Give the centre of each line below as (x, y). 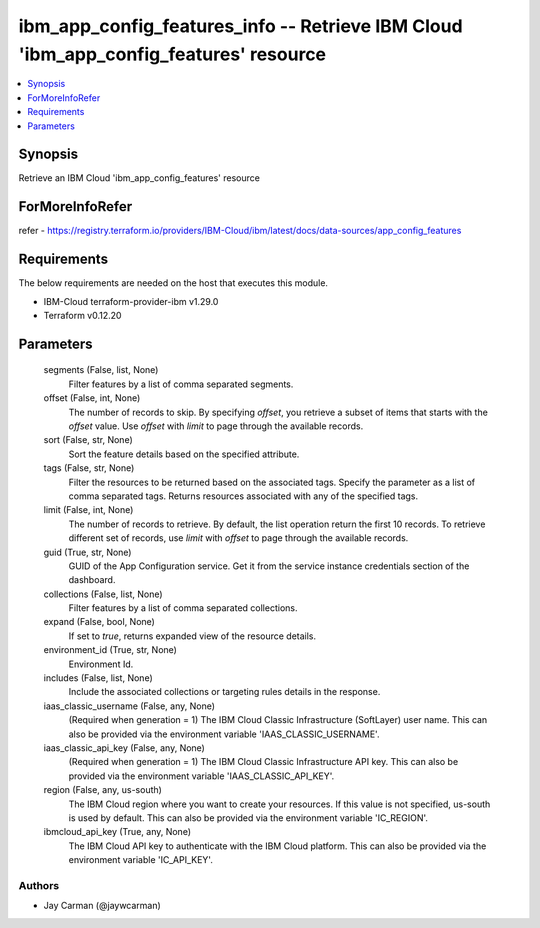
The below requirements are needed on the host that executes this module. (173, 283)
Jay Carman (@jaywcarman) (102, 906)
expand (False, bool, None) (99, 622)
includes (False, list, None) (98, 678)
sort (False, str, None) (88, 440)
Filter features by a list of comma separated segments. (181, 384)
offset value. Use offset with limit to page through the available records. (216, 426)
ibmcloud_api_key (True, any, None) (117, 832)
